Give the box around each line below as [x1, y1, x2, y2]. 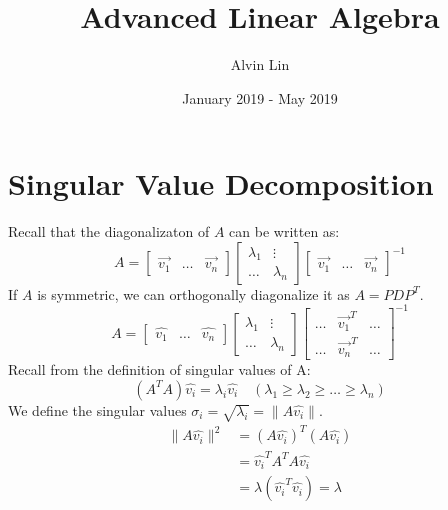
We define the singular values [8, 399, 187, 420]
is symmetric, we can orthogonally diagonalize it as [37, 283, 350, 304]
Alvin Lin [230, 54, 290, 75]
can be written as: [229, 221, 340, 242]
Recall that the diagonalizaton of [8, 221, 210, 242]
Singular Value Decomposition [8, 163, 434, 204]
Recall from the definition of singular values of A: [8, 359, 311, 380]
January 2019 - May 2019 [182, 87, 338, 108]
